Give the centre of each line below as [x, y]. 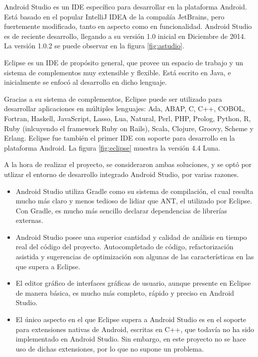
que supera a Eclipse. [48, 266]
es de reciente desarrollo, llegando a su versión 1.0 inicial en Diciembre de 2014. [125, 36]
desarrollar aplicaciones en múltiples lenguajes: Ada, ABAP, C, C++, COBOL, [125, 108]
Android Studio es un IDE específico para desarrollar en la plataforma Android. [126, 6]
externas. [29, 220]
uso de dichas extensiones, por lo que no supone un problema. [110, 348]
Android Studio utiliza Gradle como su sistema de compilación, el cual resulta [134, 191]
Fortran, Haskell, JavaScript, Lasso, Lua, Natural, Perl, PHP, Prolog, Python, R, [128, 118]
